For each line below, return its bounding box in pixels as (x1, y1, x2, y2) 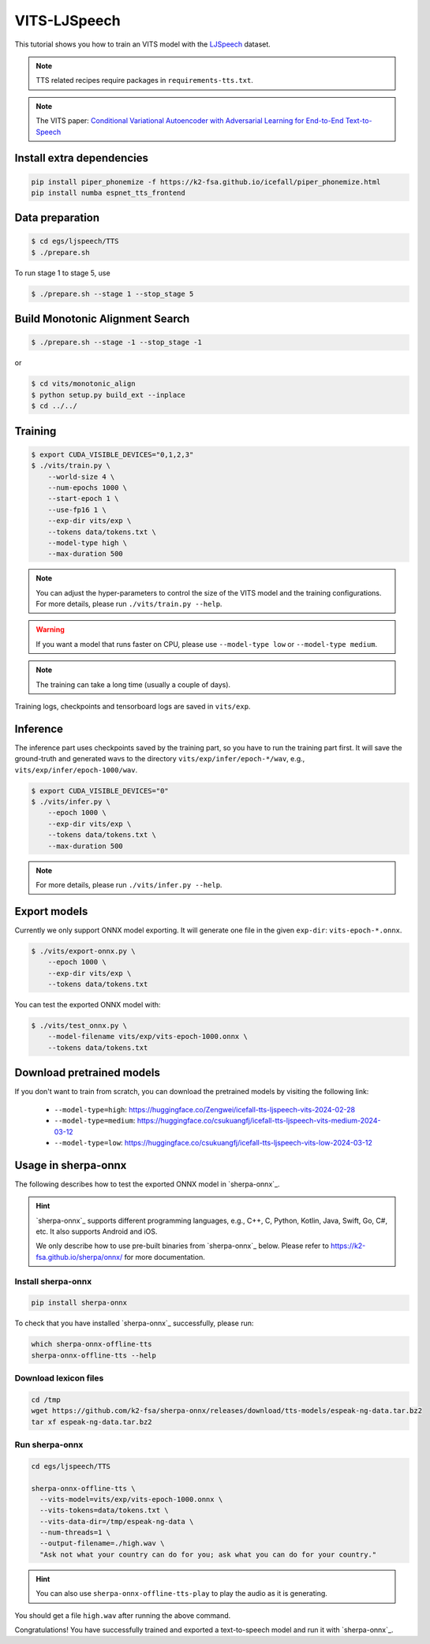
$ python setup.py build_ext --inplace (31, 390, 185, 399)
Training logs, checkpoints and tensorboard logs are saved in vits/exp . (14, 702, 251, 712)
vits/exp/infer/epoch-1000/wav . (14, 765, 138, 775)
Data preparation (14, 211, 100, 225)
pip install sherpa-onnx (31, 1298, 128, 1307)
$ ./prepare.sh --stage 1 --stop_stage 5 (31, 289, 194, 298)
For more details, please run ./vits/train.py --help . (36, 600, 222, 609)
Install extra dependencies (14, 151, 149, 165)
